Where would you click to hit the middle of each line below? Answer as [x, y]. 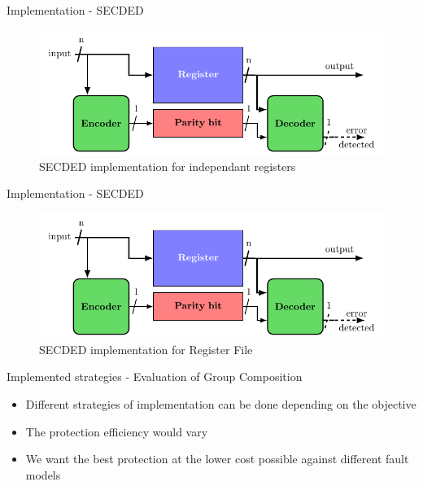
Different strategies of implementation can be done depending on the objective [221, 404]
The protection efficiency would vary [117, 431]
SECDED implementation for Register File [146, 349]
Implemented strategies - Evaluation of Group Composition [155, 377]
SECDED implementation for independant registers [168, 166]
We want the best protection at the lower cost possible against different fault [217, 459]
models [43, 474]
